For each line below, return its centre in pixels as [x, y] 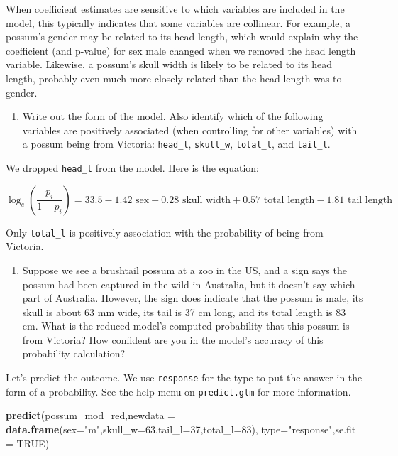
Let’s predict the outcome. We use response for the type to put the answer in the [184, 378]
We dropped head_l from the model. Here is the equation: [132, 168]
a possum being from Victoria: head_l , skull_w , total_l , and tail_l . [176, 144]
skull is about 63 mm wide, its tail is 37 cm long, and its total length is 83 [184, 311]
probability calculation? [74, 353]
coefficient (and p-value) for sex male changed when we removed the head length [181, 50]
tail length [370, 200]
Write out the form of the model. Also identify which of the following [173, 116]
